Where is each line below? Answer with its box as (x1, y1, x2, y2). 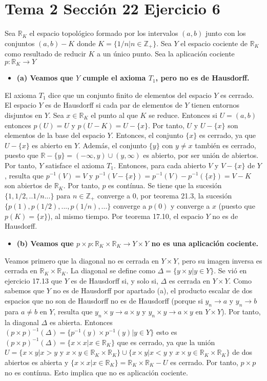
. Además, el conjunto (78, 139, 147, 150)
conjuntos (5, 37, 35, 48)
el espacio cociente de (180, 37, 248, 48)
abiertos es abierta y (5, 356, 69, 367)
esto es (156, 327, 177, 337)
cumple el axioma (83, 72, 146, 83)
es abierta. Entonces (49, 316, 113, 327)
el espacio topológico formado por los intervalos (29, 28, 178, 38)
